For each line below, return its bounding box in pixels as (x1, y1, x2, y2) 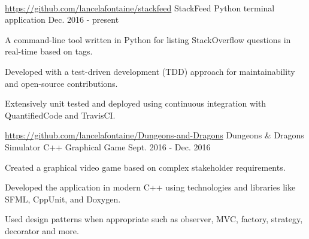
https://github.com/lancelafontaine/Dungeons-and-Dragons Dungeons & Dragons (5, 129, 304, 141)
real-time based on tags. (5, 45, 93, 58)
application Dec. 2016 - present (5, 13, 119, 26)
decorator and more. (5, 224, 79, 237)
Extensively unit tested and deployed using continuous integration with (5, 97, 266, 110)
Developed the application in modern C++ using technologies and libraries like (5, 181, 296, 193)
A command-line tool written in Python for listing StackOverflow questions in (5, 33, 291, 46)
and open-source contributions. (5, 77, 118, 89)
